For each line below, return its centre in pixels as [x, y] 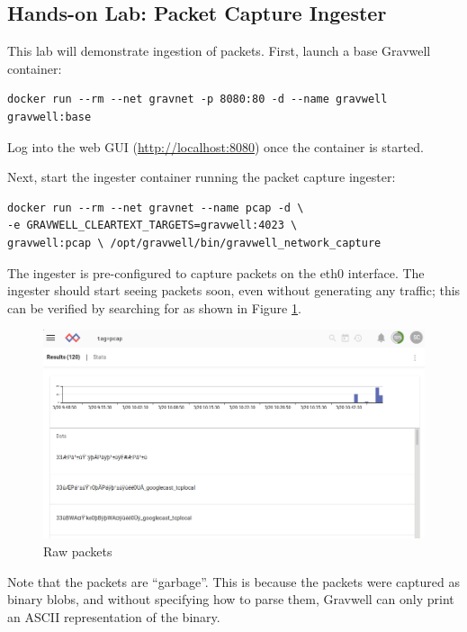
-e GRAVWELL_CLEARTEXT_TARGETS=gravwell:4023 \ [153, 226]
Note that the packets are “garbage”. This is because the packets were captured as [233, 581]
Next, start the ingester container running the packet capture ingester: [202, 177]
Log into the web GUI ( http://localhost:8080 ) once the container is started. [216, 146]
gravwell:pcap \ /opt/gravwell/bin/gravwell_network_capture [194, 243]
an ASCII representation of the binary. [114, 616]
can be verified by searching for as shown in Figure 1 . [154, 307]
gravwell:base [49, 117]
